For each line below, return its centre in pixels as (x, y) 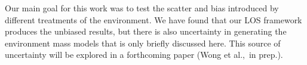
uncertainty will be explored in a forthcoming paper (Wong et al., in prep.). (144, 55)
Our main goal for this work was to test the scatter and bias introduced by (142, 8)
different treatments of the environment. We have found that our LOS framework (153, 19)
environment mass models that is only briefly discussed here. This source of (143, 43)
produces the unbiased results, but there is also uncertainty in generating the (146, 31)
